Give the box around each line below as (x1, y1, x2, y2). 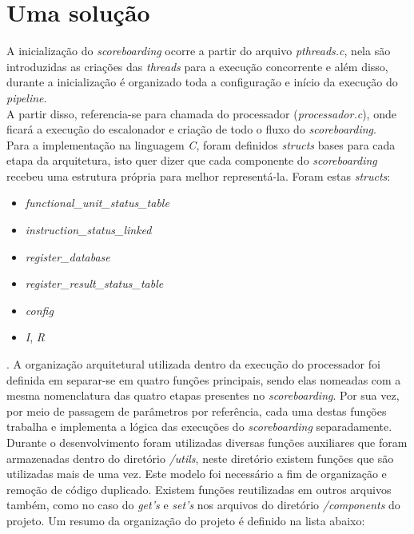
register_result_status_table (25, 275, 164, 292)
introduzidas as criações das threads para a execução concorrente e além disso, (6, 58, 388, 74)
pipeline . (6, 89, 47, 106)
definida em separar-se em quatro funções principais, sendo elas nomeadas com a (6, 371, 401, 388)
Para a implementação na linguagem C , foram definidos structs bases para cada (6, 136, 396, 153)
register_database (25, 248, 110, 265)
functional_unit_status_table (25, 194, 169, 211)
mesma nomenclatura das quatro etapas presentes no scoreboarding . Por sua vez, (6, 387, 400, 404)
